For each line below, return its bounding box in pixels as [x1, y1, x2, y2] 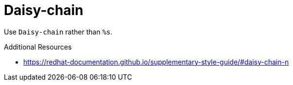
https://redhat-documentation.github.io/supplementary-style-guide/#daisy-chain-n [23, 57, 289, 66]
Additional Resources [4, 42, 72, 51]
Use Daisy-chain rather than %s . [4, 27, 113, 36]
